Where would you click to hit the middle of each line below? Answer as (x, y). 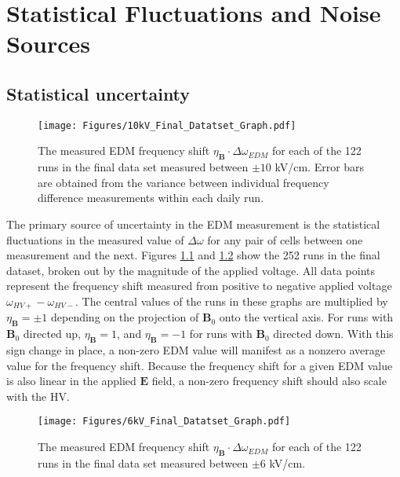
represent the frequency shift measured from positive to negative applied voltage (199, 286)
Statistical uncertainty (98, 93)
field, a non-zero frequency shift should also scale (269, 381)
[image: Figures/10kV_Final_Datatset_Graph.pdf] (167, 125)
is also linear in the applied (71, 381)
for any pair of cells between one (285, 239)
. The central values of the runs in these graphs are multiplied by (232, 301)
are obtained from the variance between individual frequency (184, 182)
